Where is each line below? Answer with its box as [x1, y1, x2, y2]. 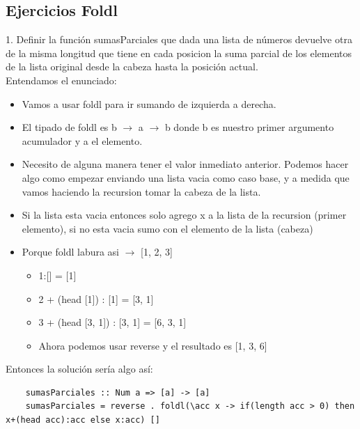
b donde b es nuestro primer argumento [164, 120, 334, 134]
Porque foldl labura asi [22, 244, 120, 259]
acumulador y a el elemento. [22, 133, 143, 148]
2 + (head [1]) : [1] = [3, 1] [38, 291, 154, 306]
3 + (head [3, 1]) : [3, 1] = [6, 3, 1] [38, 315, 187, 329]
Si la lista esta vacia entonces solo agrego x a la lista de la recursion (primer [22, 208, 347, 222]
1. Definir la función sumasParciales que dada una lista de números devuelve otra [6, 32, 352, 47]
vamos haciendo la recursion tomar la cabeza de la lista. [22, 184, 261, 198]
